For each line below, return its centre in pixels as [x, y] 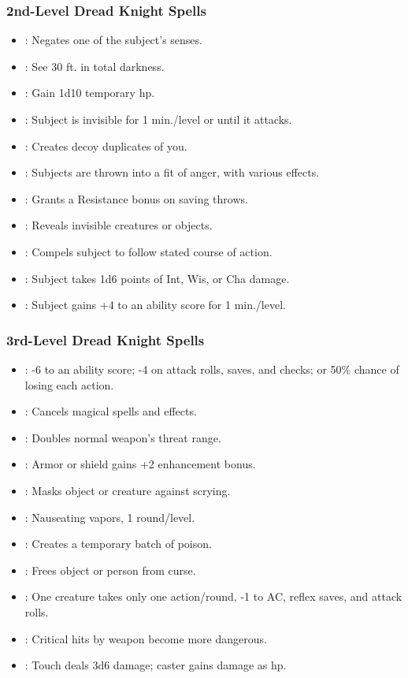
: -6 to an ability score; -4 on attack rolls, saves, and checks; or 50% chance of [212, 369]
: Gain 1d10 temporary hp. [90, 93]
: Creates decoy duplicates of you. [106, 145]
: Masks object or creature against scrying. [128, 490]
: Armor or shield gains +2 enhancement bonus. [140, 464]
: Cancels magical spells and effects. [111, 411]
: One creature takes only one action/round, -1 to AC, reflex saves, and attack [213, 596]
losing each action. [69, 384]
